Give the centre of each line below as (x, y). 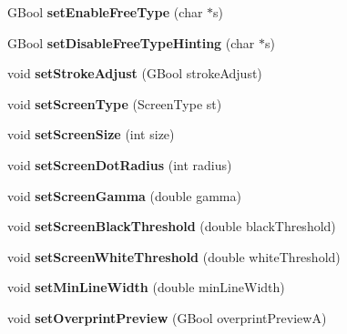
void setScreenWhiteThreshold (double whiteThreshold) (174, 256)
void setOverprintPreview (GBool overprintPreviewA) (167, 317)
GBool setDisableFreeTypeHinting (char (131, 42)
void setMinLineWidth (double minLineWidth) (146, 287)
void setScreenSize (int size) (91, 134)
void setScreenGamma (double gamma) (124, 195)
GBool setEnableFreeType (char (105, 12)
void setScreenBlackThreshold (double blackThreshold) (172, 226)
